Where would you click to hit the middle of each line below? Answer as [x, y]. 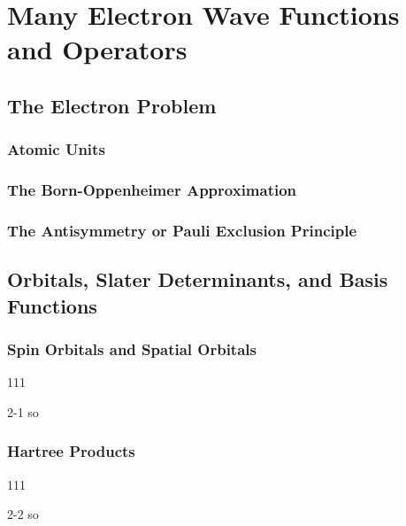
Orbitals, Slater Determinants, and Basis [198, 279]
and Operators [97, 49]
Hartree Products [71, 451]
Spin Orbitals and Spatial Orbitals [132, 348]
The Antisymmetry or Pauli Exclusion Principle [182, 230]
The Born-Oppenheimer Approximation [152, 190]
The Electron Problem [112, 105]
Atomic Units [56, 149]
